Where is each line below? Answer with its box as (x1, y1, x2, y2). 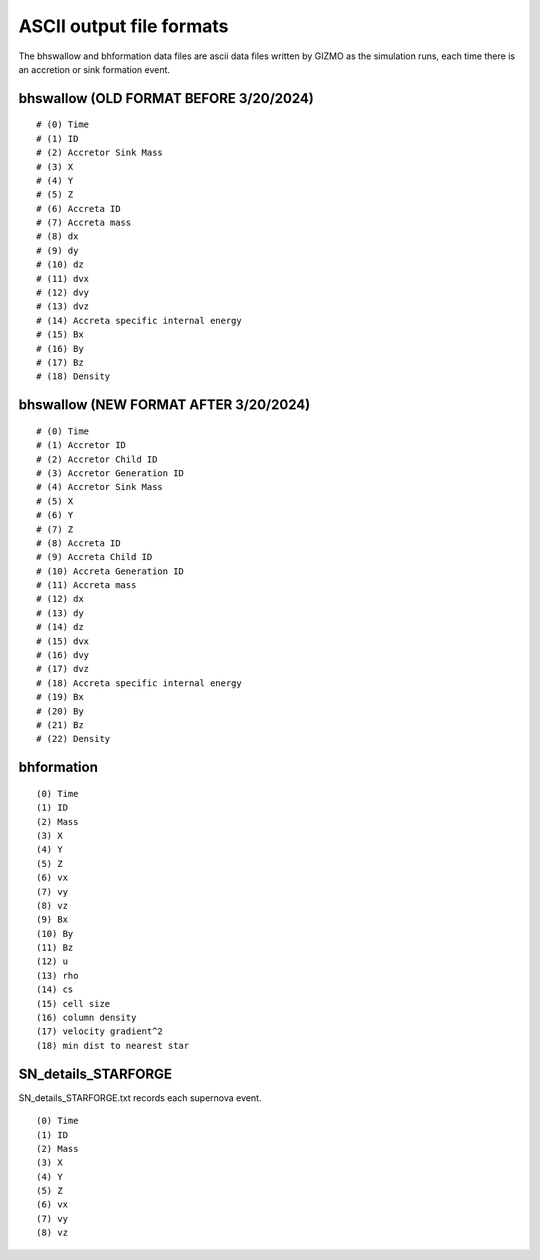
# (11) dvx (36, 273, 90, 284)
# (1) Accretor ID (36, 440, 127, 451)
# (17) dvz (36, 663, 90, 675)
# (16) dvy (36, 650, 90, 661)
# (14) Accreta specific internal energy (36, 315, 242, 326)
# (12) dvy (36, 287, 90, 299)
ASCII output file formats (18, 15, 229, 37)
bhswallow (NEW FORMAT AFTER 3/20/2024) (18, 396, 311, 414)
